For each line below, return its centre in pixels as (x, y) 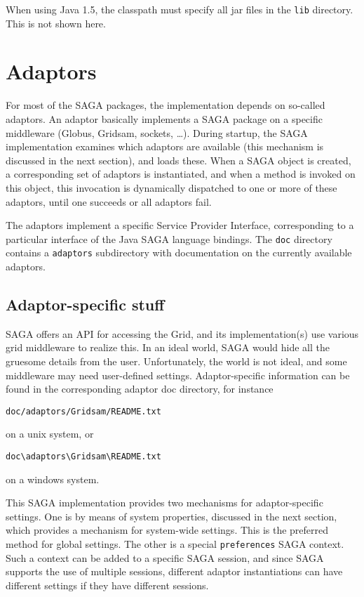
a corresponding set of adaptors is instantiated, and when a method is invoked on (181, 174)
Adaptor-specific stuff (85, 304)
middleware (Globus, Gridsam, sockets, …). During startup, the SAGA (157, 132)
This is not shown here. (56, 23)
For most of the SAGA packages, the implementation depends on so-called (166, 105)
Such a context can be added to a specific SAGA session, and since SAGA (165, 557)
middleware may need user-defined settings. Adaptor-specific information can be (178, 375)
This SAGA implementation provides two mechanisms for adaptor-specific (164, 503)
